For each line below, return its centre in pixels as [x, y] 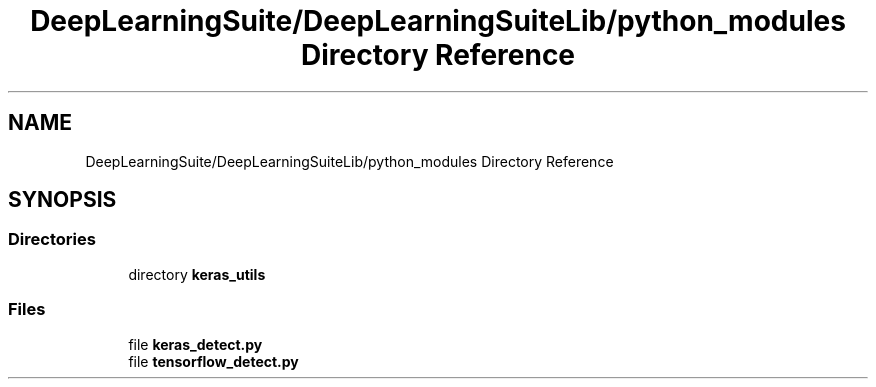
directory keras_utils [197, 274]
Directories [52, 239]
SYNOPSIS [62, 200]
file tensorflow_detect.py [213, 361]
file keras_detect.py [195, 344]
